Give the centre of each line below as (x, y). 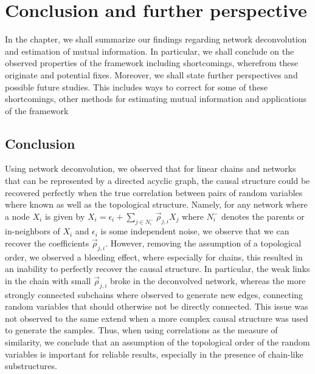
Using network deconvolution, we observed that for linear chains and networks (151, 168)
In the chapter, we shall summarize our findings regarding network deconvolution (156, 39)
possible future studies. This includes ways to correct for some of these (137, 87)
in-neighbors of (33, 231)
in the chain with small (48, 280)
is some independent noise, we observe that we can (195, 231)
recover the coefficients (47, 243)
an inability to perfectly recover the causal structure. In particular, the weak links (157, 269)
